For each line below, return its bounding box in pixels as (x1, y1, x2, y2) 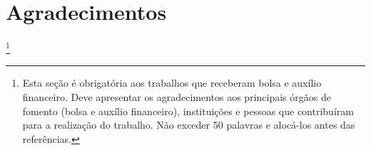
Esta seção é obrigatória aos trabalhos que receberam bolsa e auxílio (22, 75, 322, 90)
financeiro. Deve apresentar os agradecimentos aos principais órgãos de (22, 89, 331, 104)
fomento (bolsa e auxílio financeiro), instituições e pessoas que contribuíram (22, 103, 354, 118)
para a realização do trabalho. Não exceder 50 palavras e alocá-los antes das (22, 117, 355, 132)
